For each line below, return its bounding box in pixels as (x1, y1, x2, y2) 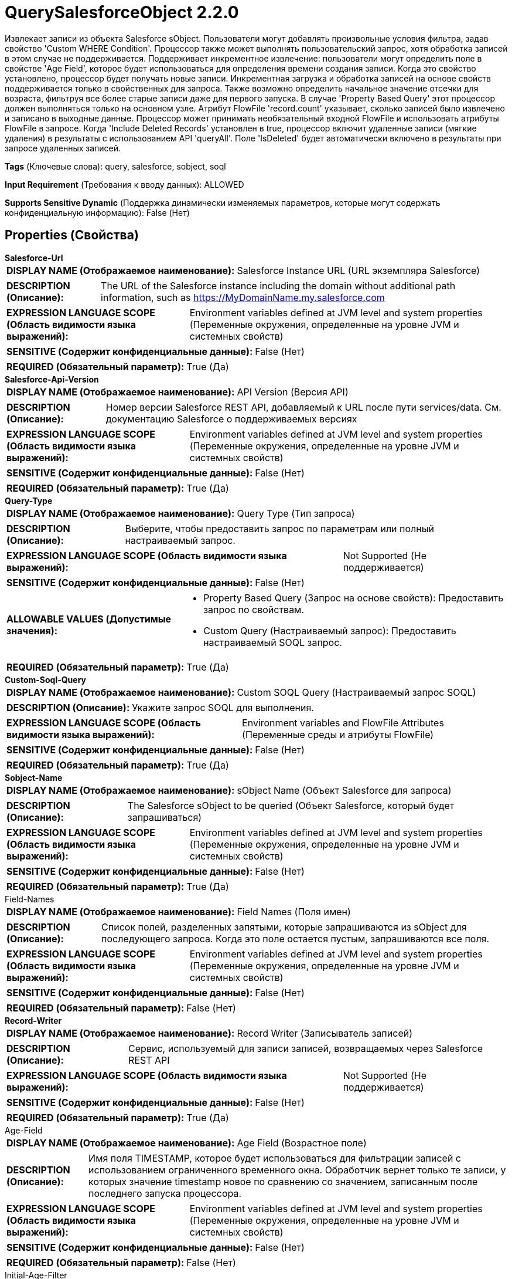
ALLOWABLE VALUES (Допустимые (6, 613, 172, 625)
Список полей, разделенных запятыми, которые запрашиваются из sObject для (101, 921, 467, 933)
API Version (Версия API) (237, 385, 349, 398)
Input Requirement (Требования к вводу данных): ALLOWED (5, 179, 244, 190)
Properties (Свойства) (5, 228, 139, 243)
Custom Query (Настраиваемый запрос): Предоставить (203, 624, 456, 637)
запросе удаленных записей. (5, 143, 121, 153)
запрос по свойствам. (203, 603, 305, 615)
